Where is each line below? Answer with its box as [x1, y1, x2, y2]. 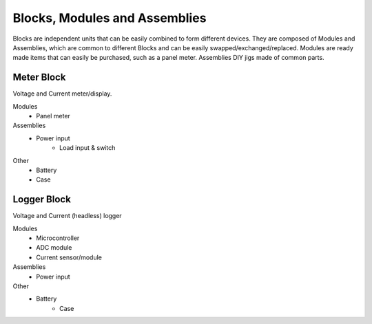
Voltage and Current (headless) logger [12, 212, 122, 220]
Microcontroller [36, 234, 80, 242]
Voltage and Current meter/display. [12, 89, 112, 98]
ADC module [36, 244, 72, 252]
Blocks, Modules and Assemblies [12, 10, 207, 25]
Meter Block [12, 72, 66, 83]
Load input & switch [59, 144, 116, 152]
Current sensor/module [36, 253, 103, 261]
